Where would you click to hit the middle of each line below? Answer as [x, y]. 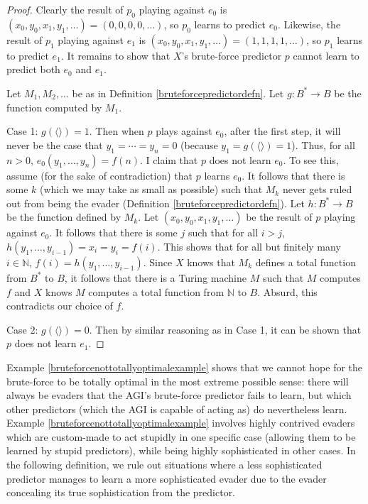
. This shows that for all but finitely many [249, 246]
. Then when [117, 131]
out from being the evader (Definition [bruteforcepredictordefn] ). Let [156, 203]
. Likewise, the [309, 24]
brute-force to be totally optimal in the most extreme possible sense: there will [178, 381]
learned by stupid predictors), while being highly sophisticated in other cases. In [181, 450]
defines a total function [305, 262]
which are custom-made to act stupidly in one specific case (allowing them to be [181, 436]
